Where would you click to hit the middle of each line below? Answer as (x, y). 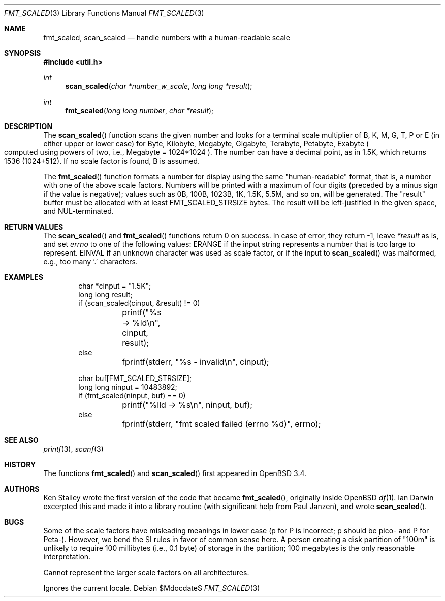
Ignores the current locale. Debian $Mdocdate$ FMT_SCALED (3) (152, 588)
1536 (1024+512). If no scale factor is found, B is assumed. (102, 161)
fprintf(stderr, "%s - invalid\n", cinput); (196, 362)
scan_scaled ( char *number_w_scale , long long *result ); (159, 86)
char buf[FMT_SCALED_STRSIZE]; (135, 378)
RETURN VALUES (34, 227)
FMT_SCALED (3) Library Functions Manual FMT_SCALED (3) (104, 13)
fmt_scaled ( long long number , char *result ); (139, 110)
